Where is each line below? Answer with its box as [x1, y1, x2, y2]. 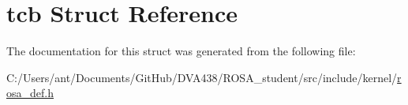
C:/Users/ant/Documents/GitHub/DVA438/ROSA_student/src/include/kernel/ [6, 69, 398, 85]
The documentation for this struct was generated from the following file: [6, 43, 356, 59]
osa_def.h [6, 84, 54, 101]
